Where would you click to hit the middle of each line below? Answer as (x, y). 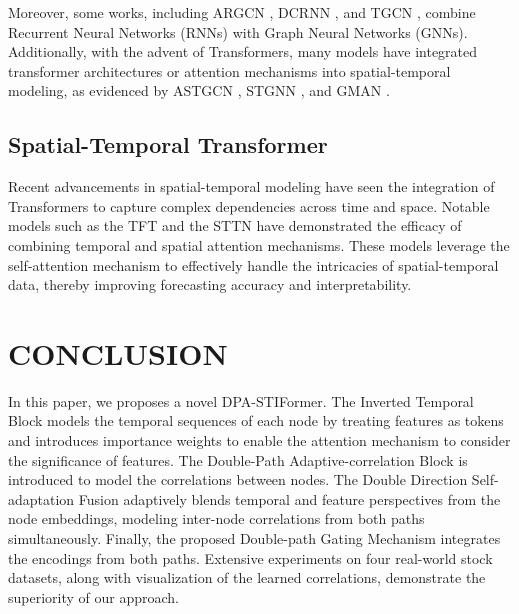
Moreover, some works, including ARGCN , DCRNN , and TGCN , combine (242, 12)
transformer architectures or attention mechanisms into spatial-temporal (229, 70)
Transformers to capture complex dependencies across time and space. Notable (249, 205)
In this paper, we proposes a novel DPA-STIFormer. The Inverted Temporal (241, 400)
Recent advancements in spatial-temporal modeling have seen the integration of (251, 186)
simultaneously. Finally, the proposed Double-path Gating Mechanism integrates (254, 538)
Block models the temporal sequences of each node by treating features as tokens (256, 420)
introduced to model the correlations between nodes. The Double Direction (238, 479)
